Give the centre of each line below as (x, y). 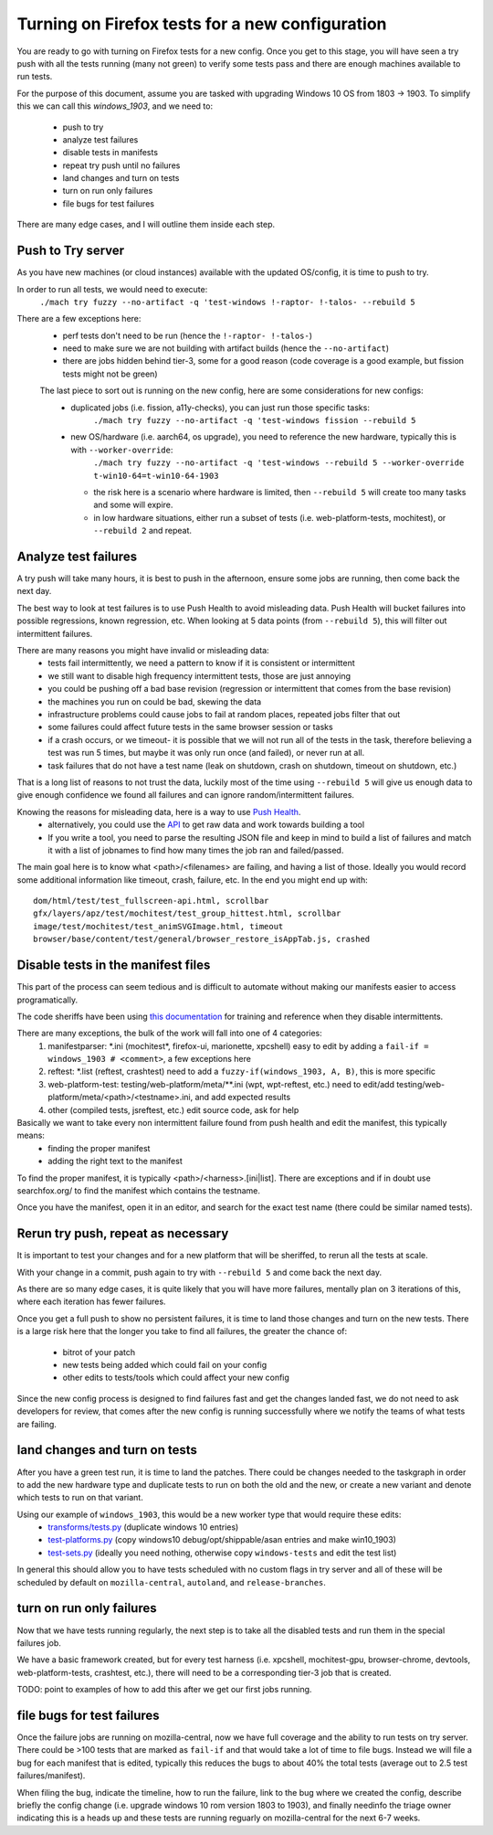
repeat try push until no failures (121, 165)
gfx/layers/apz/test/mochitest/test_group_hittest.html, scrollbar (187, 913)
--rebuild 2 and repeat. (142, 531)
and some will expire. (133, 505)
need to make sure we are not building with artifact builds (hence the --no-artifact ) (226, 348)
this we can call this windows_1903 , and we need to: (115, 106)
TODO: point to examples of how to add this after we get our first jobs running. (164, 1690)
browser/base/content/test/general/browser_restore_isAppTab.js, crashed (202, 939)
